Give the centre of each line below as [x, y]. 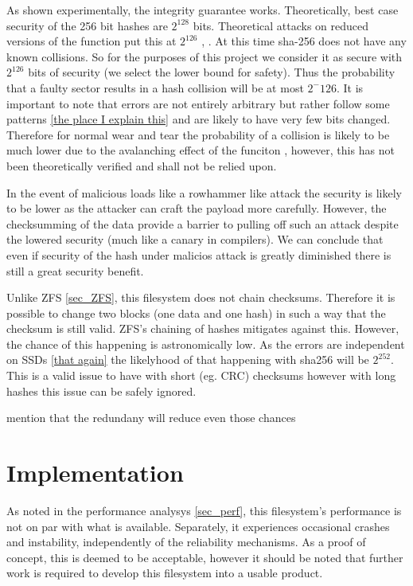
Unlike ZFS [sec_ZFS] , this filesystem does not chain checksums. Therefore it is [201, 297]
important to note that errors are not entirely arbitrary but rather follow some [198, 103]
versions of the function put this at [92, 41]
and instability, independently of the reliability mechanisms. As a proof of [186, 542]
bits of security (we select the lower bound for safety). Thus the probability [212, 72]
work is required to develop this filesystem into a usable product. [165, 573]
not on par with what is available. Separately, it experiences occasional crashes [198, 526]
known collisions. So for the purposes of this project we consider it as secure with [205, 56]
